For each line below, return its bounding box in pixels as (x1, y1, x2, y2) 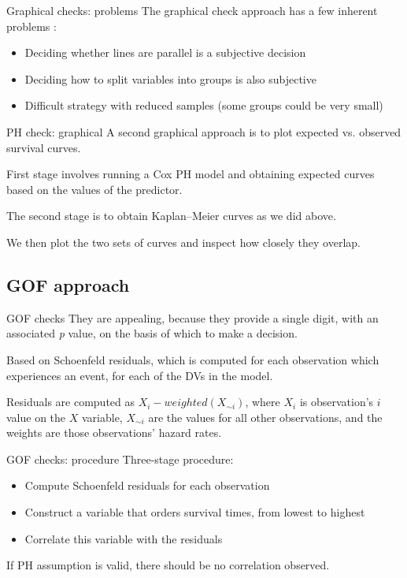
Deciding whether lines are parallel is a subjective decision (24, 44, 306, 61)
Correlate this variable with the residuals (24, 530, 223, 546)
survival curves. (6, 139, 81, 155)
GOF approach (6, 272, 130, 296)
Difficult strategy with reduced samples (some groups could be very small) (24, 97, 383, 114)
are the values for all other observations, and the (148, 408, 383, 425)
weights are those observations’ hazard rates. (6, 424, 222, 441)
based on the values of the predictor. (6, 181, 183, 197)
